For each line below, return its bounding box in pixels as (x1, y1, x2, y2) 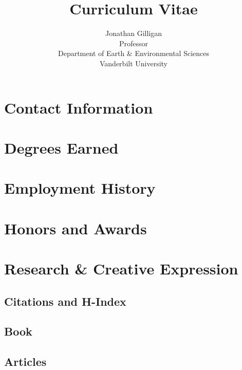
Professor (119, 38, 148, 48)
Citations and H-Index (4, 293, 126, 309)
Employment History (4, 177, 156, 198)
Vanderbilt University (99, 58, 168, 68)
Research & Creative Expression (4, 258, 238, 279)
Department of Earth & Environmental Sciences (58, 48, 209, 59)
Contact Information (4, 97, 153, 118)
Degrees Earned (4, 137, 119, 158)
